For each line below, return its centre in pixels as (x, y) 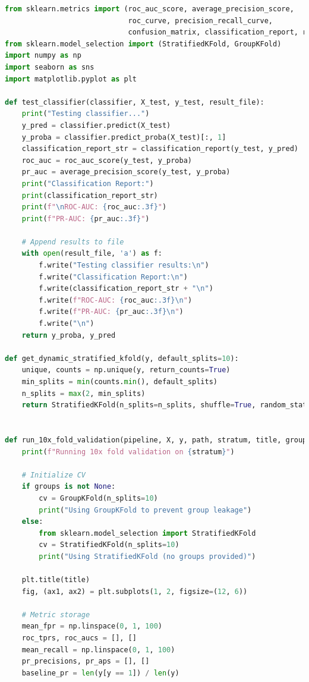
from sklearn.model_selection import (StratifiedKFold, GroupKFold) (143, 44)
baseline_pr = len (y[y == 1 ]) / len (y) (100, 673)
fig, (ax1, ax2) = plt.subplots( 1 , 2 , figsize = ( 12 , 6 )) (135, 591)
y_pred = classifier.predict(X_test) (96, 125)
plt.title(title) (56, 580)
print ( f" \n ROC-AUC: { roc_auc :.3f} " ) (94, 207)
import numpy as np (43, 56)
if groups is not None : (69, 487)
